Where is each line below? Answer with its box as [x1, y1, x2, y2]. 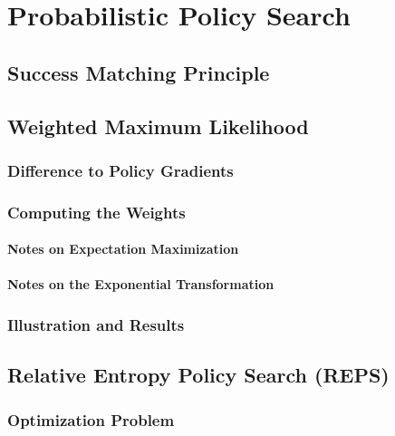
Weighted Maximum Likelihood [7, 111, 309, 140]
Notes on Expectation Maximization [7, 239, 239, 258]
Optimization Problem [7, 408, 175, 431]
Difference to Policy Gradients [7, 159, 234, 181]
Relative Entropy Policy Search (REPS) [7, 361, 390, 389]
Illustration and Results [7, 313, 185, 335]
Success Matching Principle [7, 58, 270, 86]
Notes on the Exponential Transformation [7, 275, 275, 294]
